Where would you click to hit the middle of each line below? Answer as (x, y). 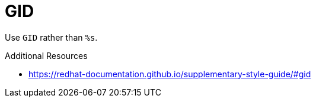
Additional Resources (46, 55)
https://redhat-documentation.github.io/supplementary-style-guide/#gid (170, 74)
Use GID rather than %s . (51, 37)
